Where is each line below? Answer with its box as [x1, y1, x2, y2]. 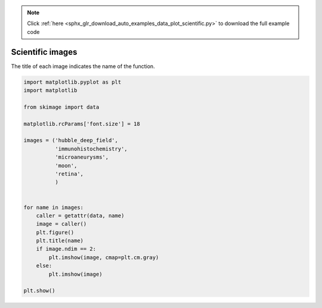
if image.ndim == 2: [36, 245, 97, 252]
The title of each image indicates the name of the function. [11, 63, 155, 70]
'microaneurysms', [54, 154, 109, 161]
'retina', [54, 170, 83, 177]
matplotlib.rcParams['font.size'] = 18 [23, 120, 140, 127]
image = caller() [36, 221, 87, 227]
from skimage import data [23, 103, 100, 110]
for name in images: [23, 204, 83, 211]
